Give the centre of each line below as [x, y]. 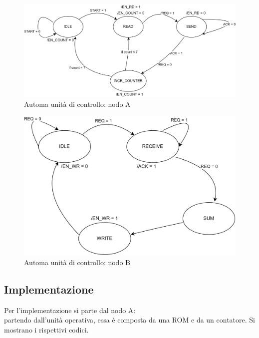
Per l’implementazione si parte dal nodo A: [70, 310]
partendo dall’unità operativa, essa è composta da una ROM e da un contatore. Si [130, 320]
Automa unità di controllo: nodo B [77, 262]
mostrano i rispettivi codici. [46, 329]
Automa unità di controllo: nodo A [77, 104]
